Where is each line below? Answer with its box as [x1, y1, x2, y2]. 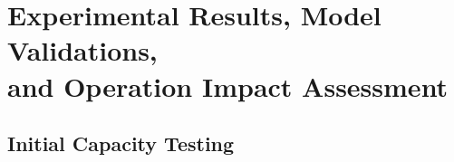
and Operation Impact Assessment [7, 67, 449, 104]
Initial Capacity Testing [7, 129, 235, 157]
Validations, [7, 32, 158, 69]
